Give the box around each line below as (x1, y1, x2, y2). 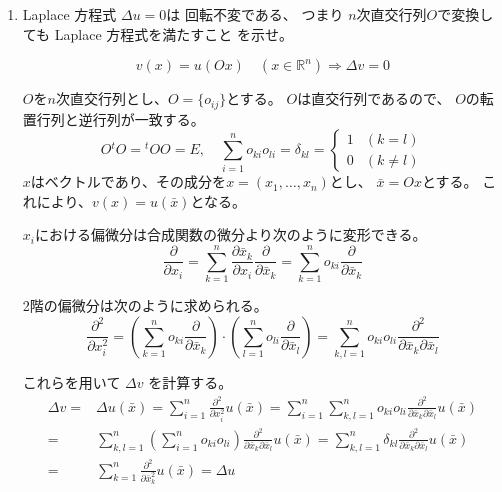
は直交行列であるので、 (297, 88, 451, 109)
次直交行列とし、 (55, 88, 168, 109)
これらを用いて (22, 372, 121, 393)
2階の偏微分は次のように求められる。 (22, 295, 268, 316)
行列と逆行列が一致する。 (36, 108, 205, 129)
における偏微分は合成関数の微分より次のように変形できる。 (34, 224, 427, 245)
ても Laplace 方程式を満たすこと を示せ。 (22, 23, 293, 44)
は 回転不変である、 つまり (166, 4, 344, 24)
